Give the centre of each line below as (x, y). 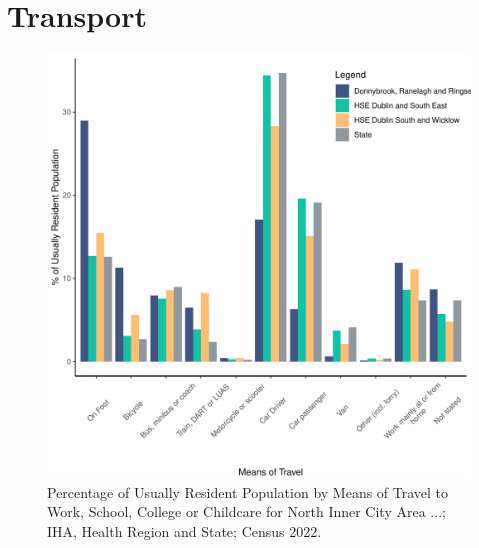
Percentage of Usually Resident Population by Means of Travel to (248, 491)
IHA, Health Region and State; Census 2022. (184, 530)
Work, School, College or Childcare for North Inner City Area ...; (246, 511)
